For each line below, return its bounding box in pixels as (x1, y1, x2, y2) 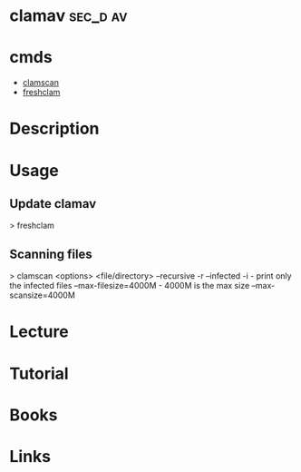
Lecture (9, 321, 70, 342)
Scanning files (9, 246, 92, 261)
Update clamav (9, 196, 97, 211)
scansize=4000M (9, 290, 75, 300)
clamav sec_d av (9, 5, 128, 26)
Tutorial (9, 363, 70, 384)
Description (9, 119, 100, 139)
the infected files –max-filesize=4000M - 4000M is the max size (9, 280, 250, 291)
